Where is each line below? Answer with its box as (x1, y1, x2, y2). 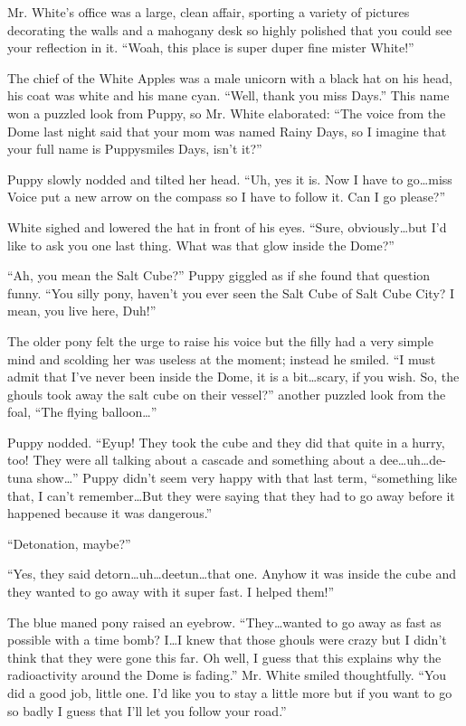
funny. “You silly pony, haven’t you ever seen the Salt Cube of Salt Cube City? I (7, 283, 455, 302)
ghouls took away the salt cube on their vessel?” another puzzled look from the (7, 384, 446, 403)
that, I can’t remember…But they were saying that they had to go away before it (7, 486, 455, 504)
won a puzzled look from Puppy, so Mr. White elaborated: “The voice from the (7, 103, 446, 122)
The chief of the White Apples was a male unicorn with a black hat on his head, (7, 68, 452, 87)
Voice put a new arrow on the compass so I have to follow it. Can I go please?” (7, 187, 446, 206)
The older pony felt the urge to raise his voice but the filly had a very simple (7, 331, 433, 350)
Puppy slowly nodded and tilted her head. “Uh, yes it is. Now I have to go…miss (7, 169, 452, 188)
